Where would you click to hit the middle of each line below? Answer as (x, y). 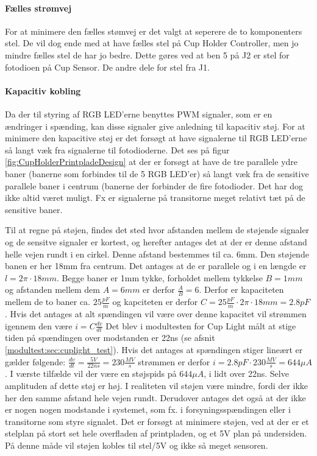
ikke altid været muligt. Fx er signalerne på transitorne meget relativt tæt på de (155, 198)
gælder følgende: (35, 361)
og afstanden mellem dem (53, 289)
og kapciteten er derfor (155, 302)
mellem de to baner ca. (48, 302)
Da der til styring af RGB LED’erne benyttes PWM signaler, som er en (139, 114)
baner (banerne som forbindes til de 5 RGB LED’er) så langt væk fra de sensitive (157, 173)
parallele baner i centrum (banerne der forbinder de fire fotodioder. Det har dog (154, 185)
